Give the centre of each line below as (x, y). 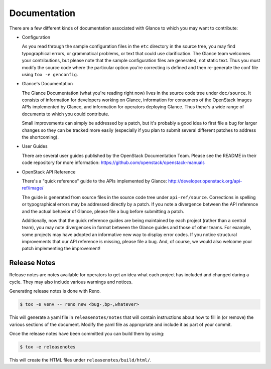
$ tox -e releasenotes (48, 347)
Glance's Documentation (47, 84)
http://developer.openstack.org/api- (205, 181)
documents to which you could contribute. (66, 114)
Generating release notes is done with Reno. (55, 291)
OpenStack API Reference (49, 172)
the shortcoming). (40, 137)
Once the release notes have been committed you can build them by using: (87, 333)
